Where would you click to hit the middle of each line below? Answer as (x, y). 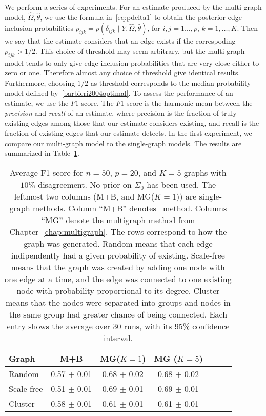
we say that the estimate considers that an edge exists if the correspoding (120, 41)
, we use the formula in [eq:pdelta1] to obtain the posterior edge (141, 17)
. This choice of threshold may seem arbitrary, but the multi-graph (140, 51)
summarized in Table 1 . (42, 153)
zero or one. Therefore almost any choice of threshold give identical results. (122, 73)
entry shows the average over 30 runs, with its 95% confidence (118, 326)
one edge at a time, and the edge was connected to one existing (118, 279)
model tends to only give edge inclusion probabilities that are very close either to (132, 62)
